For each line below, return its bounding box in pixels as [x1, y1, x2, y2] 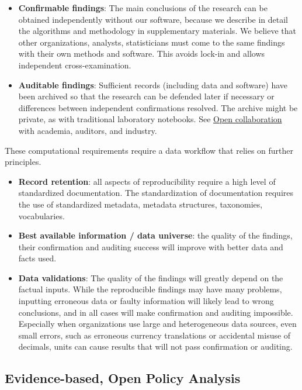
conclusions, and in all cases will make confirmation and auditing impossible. [18, 306, 293, 318]
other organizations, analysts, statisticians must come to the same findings [18, 36, 285, 48]
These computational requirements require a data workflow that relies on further [5, 144, 294, 156]
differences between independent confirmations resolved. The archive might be [18, 101, 298, 113]
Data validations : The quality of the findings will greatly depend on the [18, 271, 283, 284]
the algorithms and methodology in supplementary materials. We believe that [18, 25, 296, 37]
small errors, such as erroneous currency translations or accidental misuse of [18, 329, 291, 341]
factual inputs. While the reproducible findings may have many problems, [18, 283, 282, 295]
